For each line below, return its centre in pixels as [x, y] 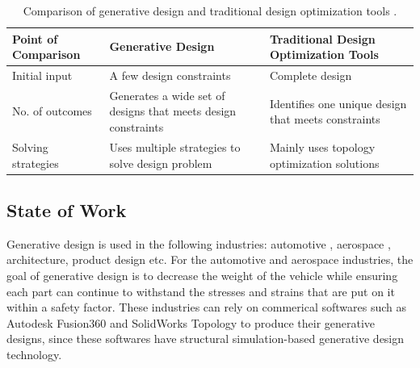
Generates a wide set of [167, 95]
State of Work [67, 209]
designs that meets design [173, 111]
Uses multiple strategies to [175, 146]
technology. [34, 354]
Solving [30, 146]
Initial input [42, 75]
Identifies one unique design [338, 103]
